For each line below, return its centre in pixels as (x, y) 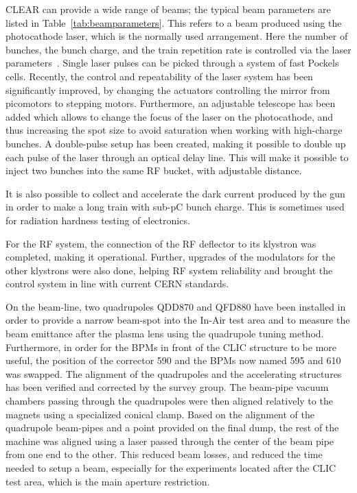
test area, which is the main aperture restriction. (108, 481)
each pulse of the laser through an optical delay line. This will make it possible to (177, 157)
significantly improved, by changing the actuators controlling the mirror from (168, 89)
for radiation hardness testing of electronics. (98, 220)
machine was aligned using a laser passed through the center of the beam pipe (170, 441)
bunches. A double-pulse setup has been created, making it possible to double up (176, 143)
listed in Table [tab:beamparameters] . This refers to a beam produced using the (174, 22)
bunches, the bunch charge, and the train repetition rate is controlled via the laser (178, 49)
